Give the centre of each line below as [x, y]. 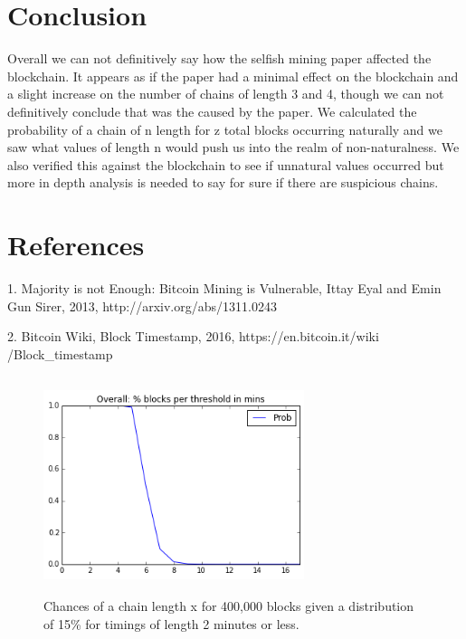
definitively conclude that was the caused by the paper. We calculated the [212, 111]
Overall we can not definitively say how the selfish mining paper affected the [219, 58]
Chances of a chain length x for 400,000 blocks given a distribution [229, 605]
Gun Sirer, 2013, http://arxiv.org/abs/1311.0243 [142, 305]
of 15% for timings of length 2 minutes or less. [171, 623]
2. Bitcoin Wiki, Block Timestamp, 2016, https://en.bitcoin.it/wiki [193, 336]
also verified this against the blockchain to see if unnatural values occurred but [226, 164]
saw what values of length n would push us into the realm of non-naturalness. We [233, 147]
